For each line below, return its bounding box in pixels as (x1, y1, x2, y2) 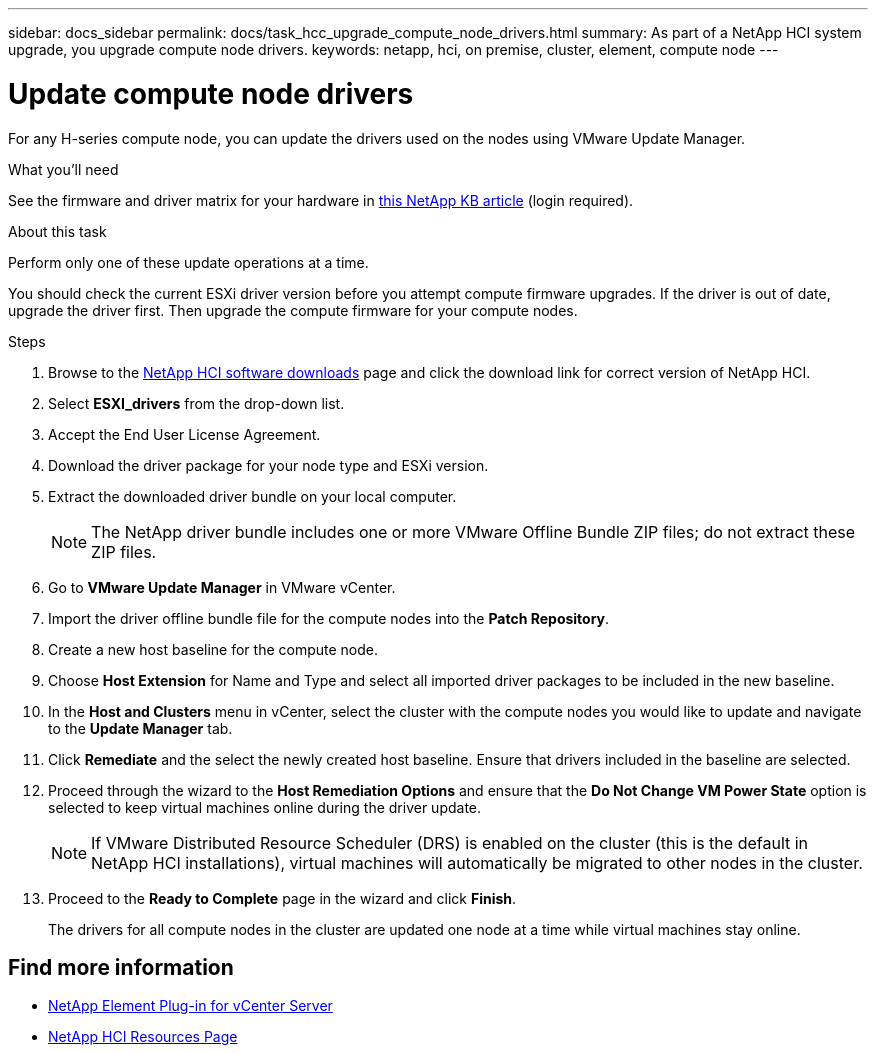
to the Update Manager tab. (48, 719, 233, 737)
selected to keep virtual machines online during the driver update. (48, 798, 482, 816)
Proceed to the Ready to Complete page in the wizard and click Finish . (48, 889, 517, 907)
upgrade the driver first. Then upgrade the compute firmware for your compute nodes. (8, 301, 578, 319)
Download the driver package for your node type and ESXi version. (48, 456, 489, 474)
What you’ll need (8, 160, 119, 178)
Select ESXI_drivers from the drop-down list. (48, 394, 345, 412)
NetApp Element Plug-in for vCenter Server (48, 997, 333, 1015)
